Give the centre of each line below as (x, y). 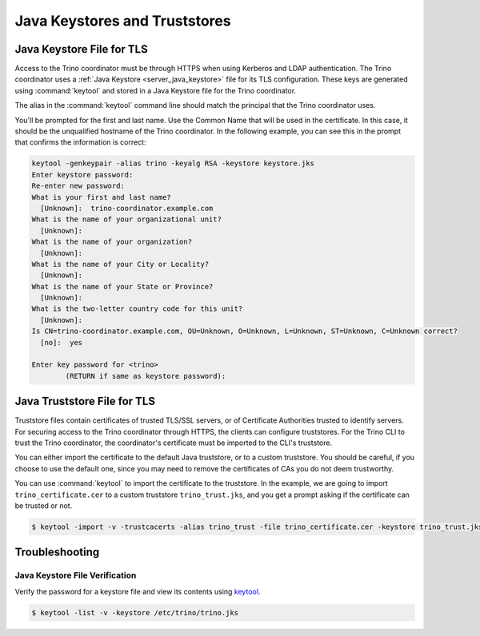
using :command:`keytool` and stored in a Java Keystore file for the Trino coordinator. (155, 90)
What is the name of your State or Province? (122, 286)
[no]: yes (62, 342)
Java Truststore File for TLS (85, 401)
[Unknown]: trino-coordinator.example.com (127, 208)
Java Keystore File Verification (76, 575)
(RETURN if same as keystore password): (146, 376)
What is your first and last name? (101, 197)
